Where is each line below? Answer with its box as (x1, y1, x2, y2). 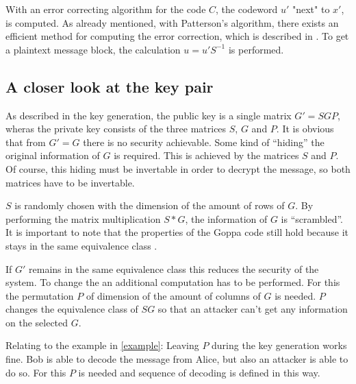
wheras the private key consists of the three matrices (5, 121, 227, 136)
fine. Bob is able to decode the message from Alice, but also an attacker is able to (5, 352, 348, 366)
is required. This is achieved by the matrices (114, 148, 299, 163)
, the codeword (216, 2, 278, 16)
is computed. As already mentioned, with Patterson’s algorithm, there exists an (5, 15, 339, 29)
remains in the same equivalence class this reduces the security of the (29, 261, 319, 276)
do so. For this (5, 365, 66, 379)
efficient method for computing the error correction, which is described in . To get (5, 29, 349, 43)
